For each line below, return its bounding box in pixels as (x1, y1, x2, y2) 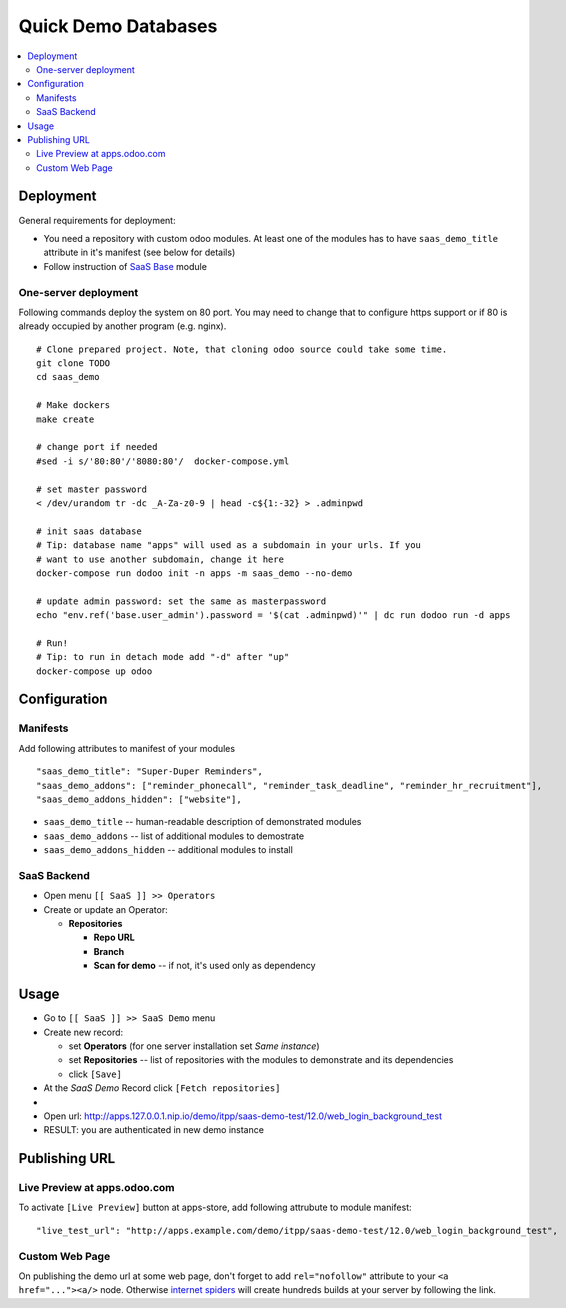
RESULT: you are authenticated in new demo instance (43, 1124, 265, 1136)
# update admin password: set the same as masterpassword (36, 595, 327, 607)
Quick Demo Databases (18, 15, 218, 37)
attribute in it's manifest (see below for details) (43, 246, 236, 259)
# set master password (36, 483, 148, 495)
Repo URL (93, 931, 135, 944)
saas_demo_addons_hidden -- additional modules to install (43, 844, 294, 856)
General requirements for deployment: (18, 214, 176, 226)
